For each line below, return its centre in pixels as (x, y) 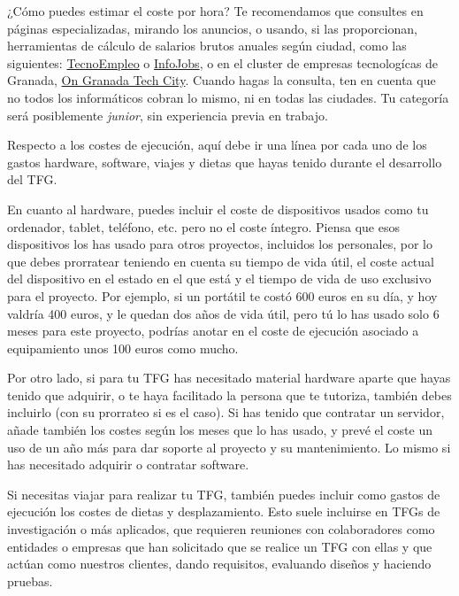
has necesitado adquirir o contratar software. (128, 464)
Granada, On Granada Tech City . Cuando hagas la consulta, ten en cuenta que (222, 80)
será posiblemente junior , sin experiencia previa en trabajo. (168, 115)
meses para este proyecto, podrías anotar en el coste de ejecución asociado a (213, 331)
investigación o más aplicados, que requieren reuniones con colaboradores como (221, 529)
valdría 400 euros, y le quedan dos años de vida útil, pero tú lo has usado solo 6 (223, 313)
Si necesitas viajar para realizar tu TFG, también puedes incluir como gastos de (224, 494)
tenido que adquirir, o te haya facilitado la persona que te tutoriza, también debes (229, 395)
